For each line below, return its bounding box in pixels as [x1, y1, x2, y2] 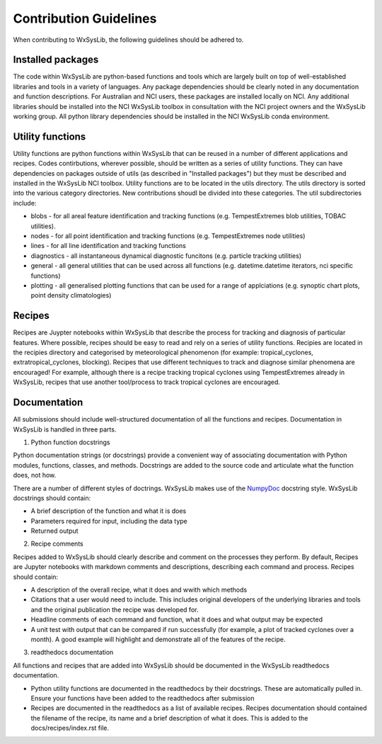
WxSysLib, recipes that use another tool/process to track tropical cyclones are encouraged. [13, 378, 281, 386]
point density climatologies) [30, 291, 112, 300]
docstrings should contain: [13, 493, 91, 502]
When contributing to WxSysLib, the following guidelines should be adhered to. [13, 35, 244, 44]
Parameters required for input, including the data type [30, 517, 187, 525]
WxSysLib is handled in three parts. [13, 425, 117, 434]
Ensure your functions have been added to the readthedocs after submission [30, 694, 255, 702]
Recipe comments [30, 539, 84, 548]
